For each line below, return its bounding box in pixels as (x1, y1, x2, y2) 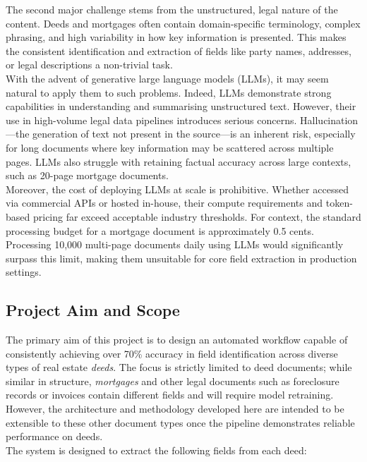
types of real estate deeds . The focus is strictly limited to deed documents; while (6, 360, 352, 375)
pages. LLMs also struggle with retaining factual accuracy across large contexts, (6, 154, 351, 169)
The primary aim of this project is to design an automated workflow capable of (6, 332, 348, 347)
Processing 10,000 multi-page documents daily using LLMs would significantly (6, 237, 344, 252)
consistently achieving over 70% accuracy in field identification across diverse (6, 346, 338, 360)
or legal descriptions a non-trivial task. (6, 57, 173, 72)
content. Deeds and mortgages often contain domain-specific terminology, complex (6, 16, 361, 30)
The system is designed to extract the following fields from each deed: (6, 442, 307, 457)
